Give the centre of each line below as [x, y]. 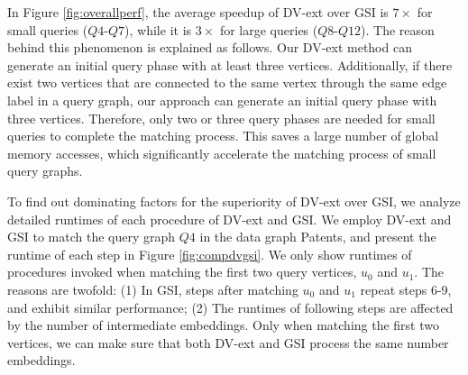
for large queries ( [269, 29]
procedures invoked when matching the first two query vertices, [182, 272]
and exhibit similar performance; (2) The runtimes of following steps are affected [230, 307]
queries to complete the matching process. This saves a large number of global [223, 136]
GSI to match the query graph [92, 237]
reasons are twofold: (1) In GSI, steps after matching [153, 289]
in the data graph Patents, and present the [318, 237]
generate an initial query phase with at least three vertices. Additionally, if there [230, 64]
